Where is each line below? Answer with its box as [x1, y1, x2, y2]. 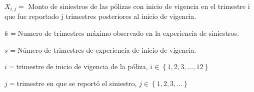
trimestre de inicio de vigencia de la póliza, [16, 61, 148, 72]
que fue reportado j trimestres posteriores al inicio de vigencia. [4, 11, 196, 21]
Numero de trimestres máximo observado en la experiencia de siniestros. [17, 28, 239, 38]
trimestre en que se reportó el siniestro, [16, 78, 137, 88]
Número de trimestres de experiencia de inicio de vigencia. [17, 44, 196, 55]
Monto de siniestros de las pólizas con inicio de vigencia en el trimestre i [28, 1, 250, 11]
